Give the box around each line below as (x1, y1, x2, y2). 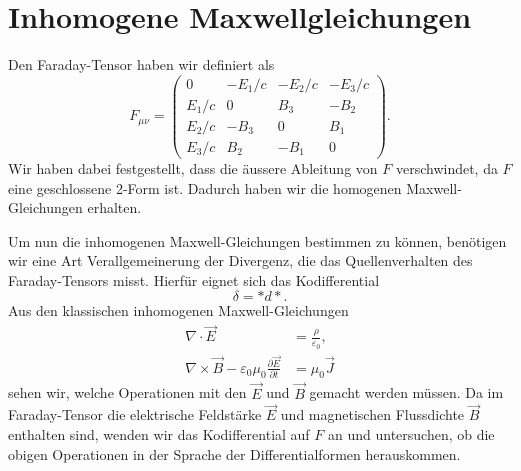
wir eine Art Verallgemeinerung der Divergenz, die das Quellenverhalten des (8, 250, 473, 271)
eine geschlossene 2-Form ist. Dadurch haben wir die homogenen (8, 177, 402, 198)
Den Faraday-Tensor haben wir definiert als (8, 54, 275, 75)
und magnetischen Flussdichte (280, 404, 465, 425)
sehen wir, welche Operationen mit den (8, 382, 247, 403)
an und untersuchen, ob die (327, 424, 495, 445)
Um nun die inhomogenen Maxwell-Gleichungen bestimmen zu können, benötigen (8, 230, 507, 251)
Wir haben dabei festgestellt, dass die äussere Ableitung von (8, 157, 378, 178)
